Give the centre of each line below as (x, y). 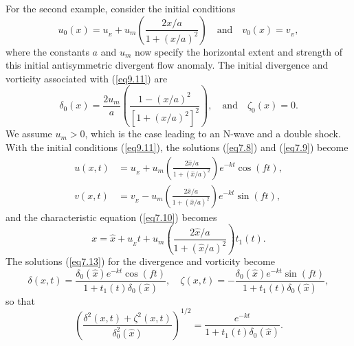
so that (20, 300)
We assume (29, 134)
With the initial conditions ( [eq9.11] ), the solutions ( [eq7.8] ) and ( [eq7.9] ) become (177, 147)
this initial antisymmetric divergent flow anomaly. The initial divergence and (167, 65)
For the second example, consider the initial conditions (121, 8)
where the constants (47, 51)
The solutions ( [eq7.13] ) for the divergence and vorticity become (140, 261)
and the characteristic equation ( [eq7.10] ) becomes (111, 217)
